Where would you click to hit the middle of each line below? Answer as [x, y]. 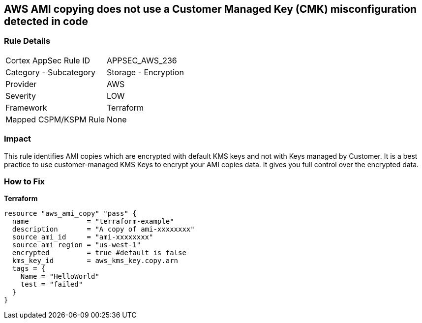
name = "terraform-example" [93, 221]
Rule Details [27, 41]
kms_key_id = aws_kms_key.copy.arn [95, 261]
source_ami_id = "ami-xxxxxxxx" [83, 237]
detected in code [46, 21]
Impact [18, 139]
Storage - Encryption [145, 72]
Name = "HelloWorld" [60, 277]
